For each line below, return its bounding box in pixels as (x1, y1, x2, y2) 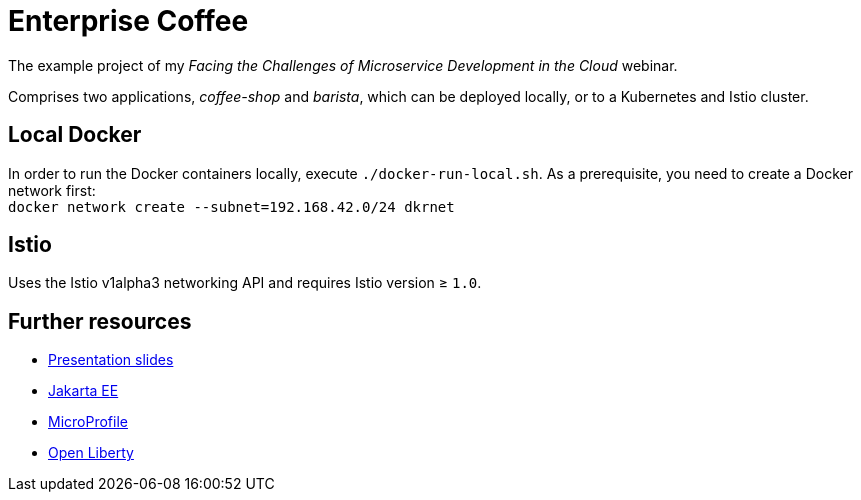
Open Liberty (48, 444, 134, 462)
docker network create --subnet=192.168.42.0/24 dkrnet (8, 198, 455, 215)
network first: (8, 181, 96, 199)
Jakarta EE (48, 382, 119, 400)
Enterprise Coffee (8, 4, 249, 38)
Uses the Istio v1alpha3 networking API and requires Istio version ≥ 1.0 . (8, 274, 482, 292)
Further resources (8, 308, 192, 334)
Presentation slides (48, 351, 174, 369)
